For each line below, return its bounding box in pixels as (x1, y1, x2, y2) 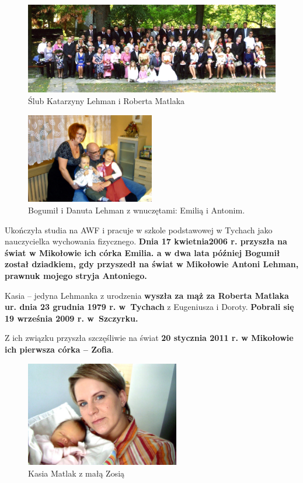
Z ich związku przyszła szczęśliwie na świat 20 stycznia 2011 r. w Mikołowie (5, 332, 294, 344)
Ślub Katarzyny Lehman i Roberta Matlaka (28, 95, 185, 107)
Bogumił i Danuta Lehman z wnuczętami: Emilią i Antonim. (28, 204, 245, 216)
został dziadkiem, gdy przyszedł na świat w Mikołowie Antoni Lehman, (5, 258, 299, 270)
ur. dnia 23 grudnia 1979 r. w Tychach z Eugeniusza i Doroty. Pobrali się (5, 301, 294, 313)
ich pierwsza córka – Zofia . (5, 343, 114, 355)
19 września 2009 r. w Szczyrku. (5, 312, 138, 324)
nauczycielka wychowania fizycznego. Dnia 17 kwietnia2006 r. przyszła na (5, 235, 287, 247)
